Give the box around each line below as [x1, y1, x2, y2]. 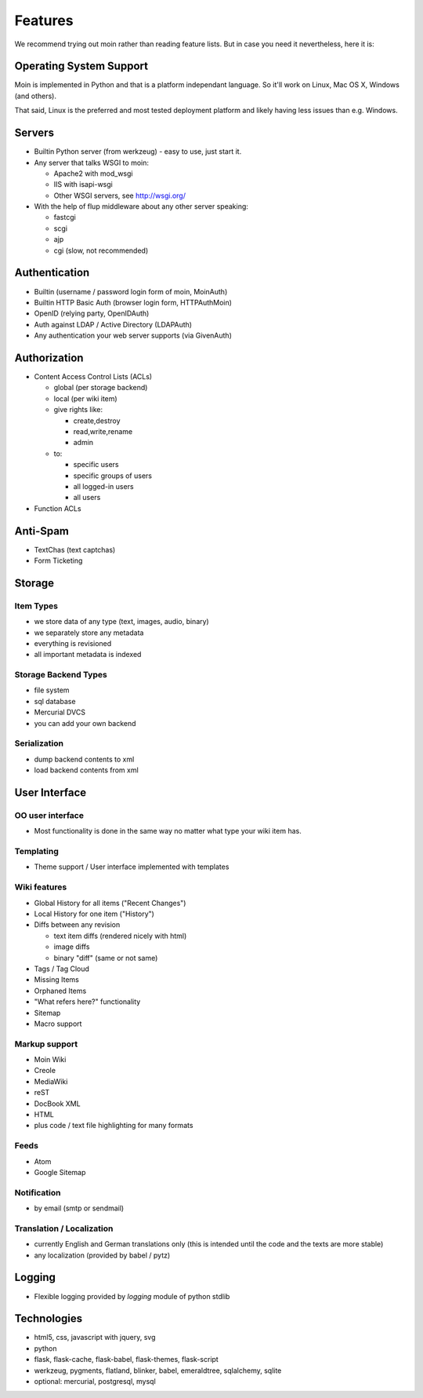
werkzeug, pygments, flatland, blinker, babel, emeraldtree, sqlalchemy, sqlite [34, 1366, 282, 1375]
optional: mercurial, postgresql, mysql [34, 1376, 156, 1385]
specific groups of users [73, 471, 153, 480]
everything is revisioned [34, 638, 112, 648]
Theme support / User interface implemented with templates [34, 862, 230, 871]
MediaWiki [34, 1076, 68, 1086]
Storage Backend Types [14, 670, 107, 681]
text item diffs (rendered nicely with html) [53, 931, 187, 940]
